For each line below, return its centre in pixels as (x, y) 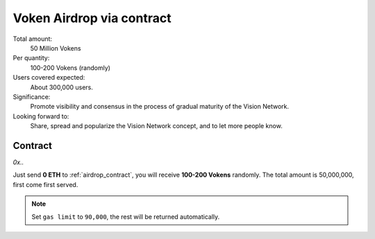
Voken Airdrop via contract (92, 18)
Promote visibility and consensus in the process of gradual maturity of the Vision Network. (160, 107)
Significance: (32, 96)
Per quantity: (31, 58)
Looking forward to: (41, 116)
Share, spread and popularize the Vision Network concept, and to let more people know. (156, 126)
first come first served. (45, 184)
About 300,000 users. (62, 87)
